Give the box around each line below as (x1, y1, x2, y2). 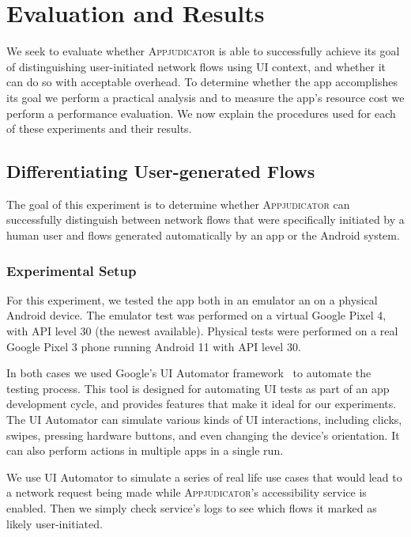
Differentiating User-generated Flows (6, 159, 315, 183)
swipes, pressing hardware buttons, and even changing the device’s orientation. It (6, 426, 400, 443)
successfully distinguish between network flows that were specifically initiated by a (6, 211, 405, 228)
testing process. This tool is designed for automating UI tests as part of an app (6, 380, 390, 396)
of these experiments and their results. (6, 120, 192, 137)
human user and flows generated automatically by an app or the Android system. (6, 227, 400, 244)
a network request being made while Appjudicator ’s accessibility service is (6, 484, 367, 501)
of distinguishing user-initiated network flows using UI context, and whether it (6, 58, 386, 74)
